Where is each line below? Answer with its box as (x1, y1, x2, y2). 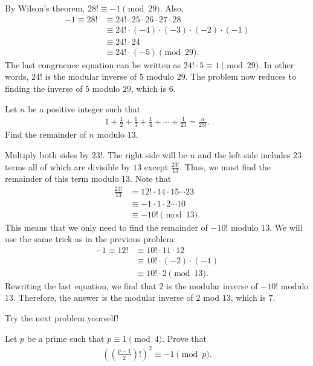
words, (5, 70, 29, 83)
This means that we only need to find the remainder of (5, 220, 208, 233)
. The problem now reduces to (185, 70, 296, 83)
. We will (269, 220, 303, 233)
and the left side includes (198, 149, 291, 161)
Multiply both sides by (5, 149, 89, 161)
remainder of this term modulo (5, 172, 119, 185)
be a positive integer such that (28, 102, 141, 115)
